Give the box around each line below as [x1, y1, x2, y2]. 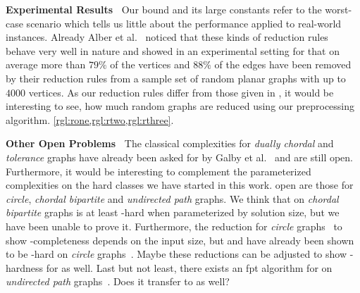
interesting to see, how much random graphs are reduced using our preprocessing [6, 99, 355, 113]
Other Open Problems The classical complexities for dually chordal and [6, 136, 334, 151]
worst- [325, 2, 352, 16]
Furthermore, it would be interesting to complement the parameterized [6, 163, 311, 178]
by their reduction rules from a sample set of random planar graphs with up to [6, 70, 346, 85]
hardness [6, 260, 44, 275]
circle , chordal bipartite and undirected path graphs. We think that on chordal [6, 191, 339, 206]
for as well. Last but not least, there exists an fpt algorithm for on [46, 260, 333, 275]
